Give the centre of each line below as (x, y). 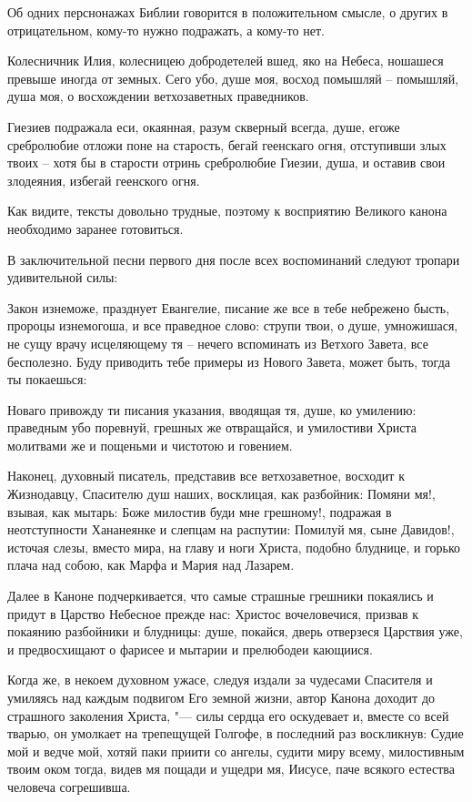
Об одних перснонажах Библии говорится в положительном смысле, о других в (228, 12)
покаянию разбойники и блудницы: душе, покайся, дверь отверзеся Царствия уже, (235, 631)
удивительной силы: (63, 277)
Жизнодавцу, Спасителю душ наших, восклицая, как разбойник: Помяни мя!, (221, 494)
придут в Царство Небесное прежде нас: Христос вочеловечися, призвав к (213, 613)
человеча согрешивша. (69, 786)
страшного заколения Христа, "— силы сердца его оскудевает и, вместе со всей (228, 715)
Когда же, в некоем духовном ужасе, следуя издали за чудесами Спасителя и (220, 680)
